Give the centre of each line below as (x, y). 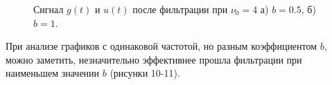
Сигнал (49, 9)
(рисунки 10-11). (145, 73)
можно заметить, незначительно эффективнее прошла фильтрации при (154, 59)
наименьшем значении (53, 73)
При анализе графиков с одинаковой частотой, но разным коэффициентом (161, 46)
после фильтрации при (180, 9)
